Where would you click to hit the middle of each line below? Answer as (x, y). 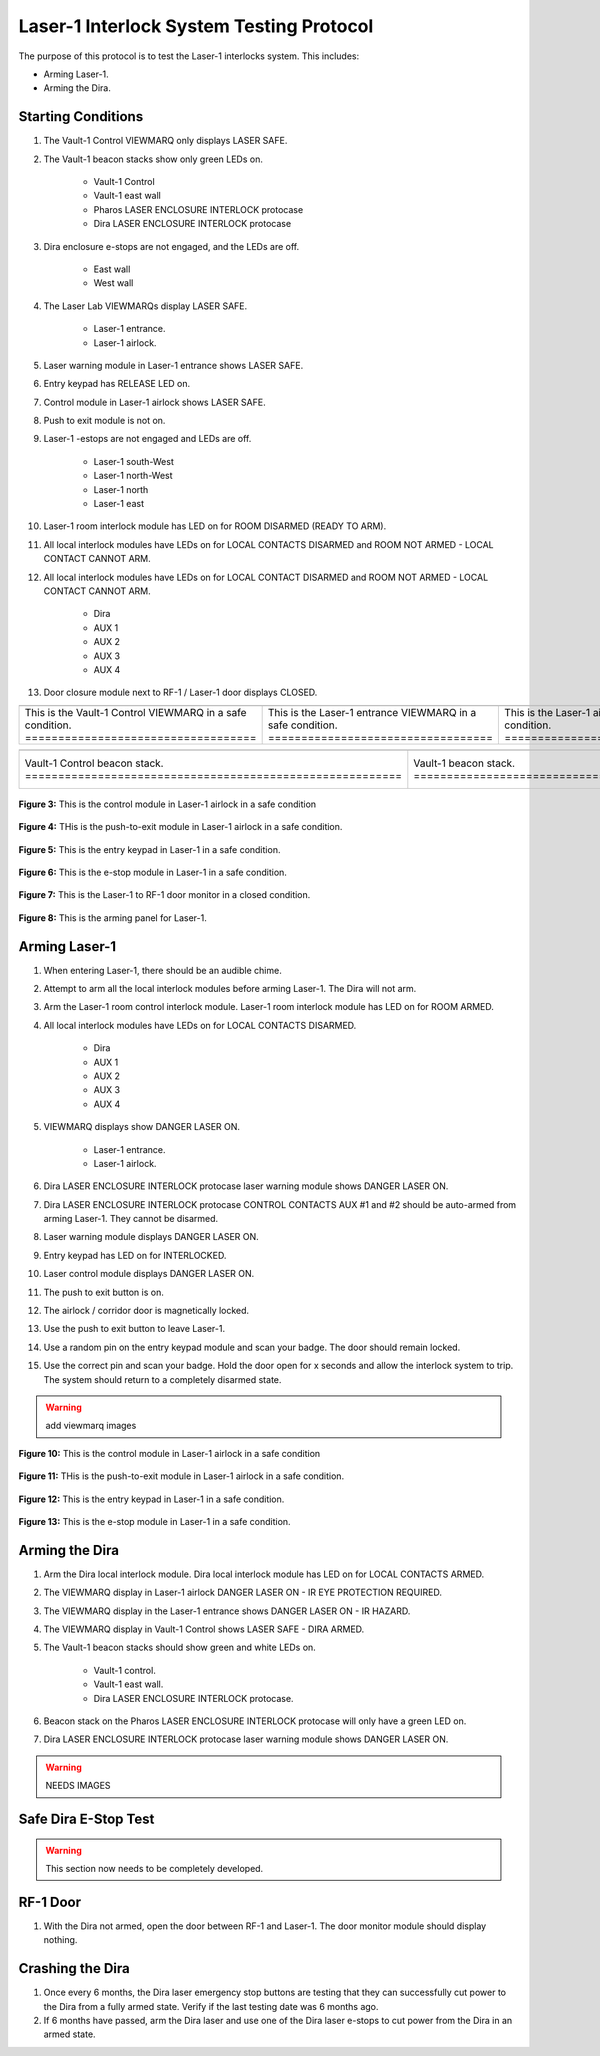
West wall (113, 283)
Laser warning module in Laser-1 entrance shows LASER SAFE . (173, 365)
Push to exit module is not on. (104, 421)
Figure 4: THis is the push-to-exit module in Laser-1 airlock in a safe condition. (180, 827)
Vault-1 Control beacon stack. (94, 763)
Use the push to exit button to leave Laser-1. (134, 1329)
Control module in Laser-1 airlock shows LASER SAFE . (154, 402)
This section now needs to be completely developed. (154, 1868)
